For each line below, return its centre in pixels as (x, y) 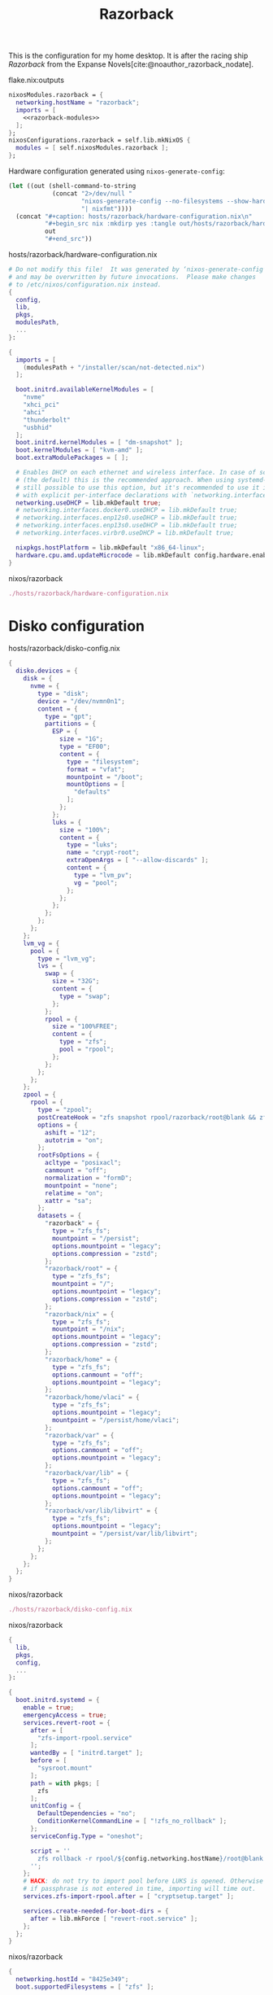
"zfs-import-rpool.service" (85, 1738)
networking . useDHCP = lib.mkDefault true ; (89, 503)
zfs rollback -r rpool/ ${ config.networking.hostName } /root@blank (151, 1858)
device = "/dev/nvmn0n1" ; (82, 701)
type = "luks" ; (92, 845)
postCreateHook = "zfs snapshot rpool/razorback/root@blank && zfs (154, 1117)
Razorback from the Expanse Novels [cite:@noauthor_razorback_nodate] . (131, 64)
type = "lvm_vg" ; (67, 958)
